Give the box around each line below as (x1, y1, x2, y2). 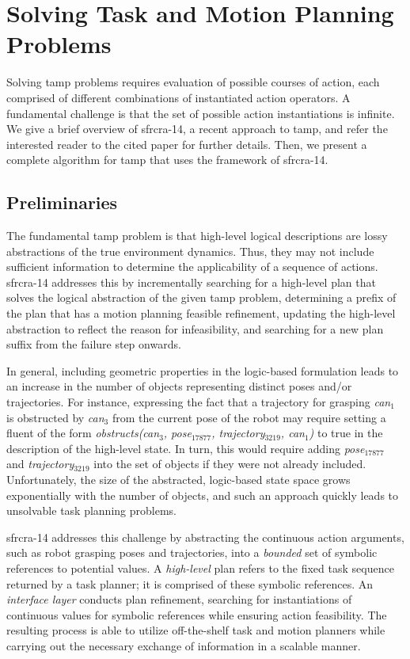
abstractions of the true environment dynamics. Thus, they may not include (6, 242, 374, 259)
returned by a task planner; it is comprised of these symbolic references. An (6, 575, 374, 592)
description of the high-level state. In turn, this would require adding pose (6, 440, 365, 456)
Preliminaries (6, 190, 118, 215)
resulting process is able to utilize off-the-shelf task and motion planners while (6, 622, 385, 638)
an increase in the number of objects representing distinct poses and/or (6, 378, 352, 394)
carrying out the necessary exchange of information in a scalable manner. (6, 637, 361, 653)
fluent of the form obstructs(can (6, 425, 160, 441)
